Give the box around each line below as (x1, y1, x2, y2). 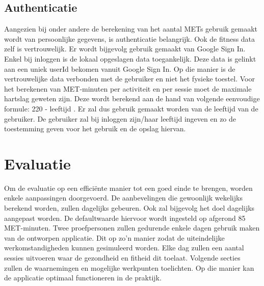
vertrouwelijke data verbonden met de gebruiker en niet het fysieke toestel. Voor (4, 73, 255, 84)
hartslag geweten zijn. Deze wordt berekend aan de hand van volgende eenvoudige (4, 93, 260, 104)
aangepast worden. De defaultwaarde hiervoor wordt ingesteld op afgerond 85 (4, 212, 246, 223)
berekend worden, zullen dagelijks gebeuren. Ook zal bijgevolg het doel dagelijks (4, 203, 255, 213)
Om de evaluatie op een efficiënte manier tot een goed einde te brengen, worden (4, 182, 253, 193)
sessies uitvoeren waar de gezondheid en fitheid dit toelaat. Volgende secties (4, 252, 241, 263)
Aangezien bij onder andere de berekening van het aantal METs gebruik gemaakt (4, 23, 258, 34)
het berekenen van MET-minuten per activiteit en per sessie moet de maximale (4, 83, 252, 94)
